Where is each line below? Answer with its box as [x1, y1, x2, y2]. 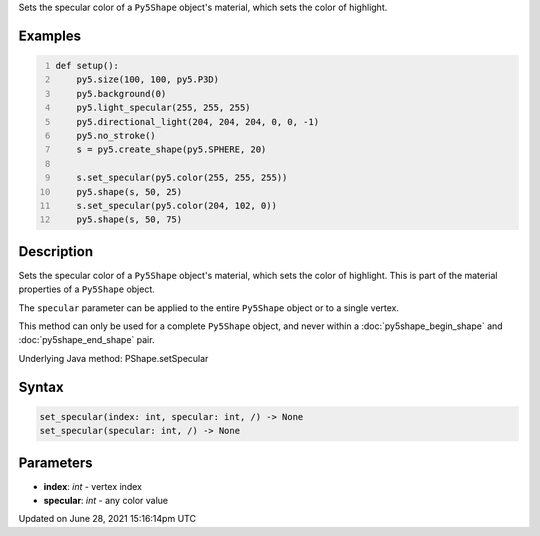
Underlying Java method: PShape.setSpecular [18, 352, 209, 364]
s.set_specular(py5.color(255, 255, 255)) [76, 172, 288, 184]
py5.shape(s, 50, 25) [76, 186, 183, 197]
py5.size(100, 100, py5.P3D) [76, 74, 220, 85]
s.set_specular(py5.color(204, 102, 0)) [76, 200, 277, 211]
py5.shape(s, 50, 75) [76, 214, 183, 225]
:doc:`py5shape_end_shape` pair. [18, 334, 155, 346]
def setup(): [55, 60, 120, 71]
